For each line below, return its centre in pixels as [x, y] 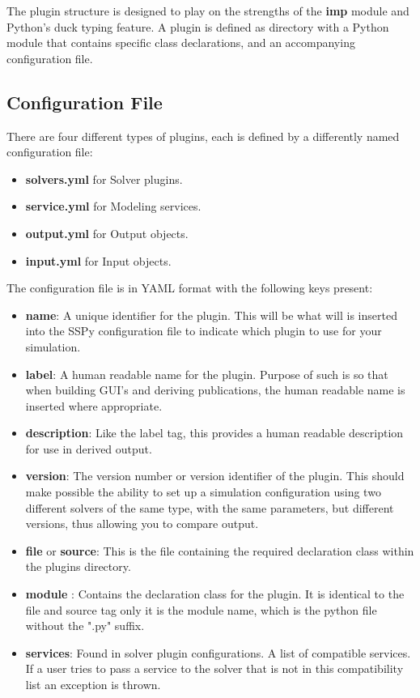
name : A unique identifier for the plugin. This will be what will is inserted [211, 315]
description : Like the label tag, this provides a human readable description [214, 433]
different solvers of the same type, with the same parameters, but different [210, 507]
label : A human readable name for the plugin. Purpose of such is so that [207, 374]
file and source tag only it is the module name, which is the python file [201, 609]
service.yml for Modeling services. [113, 206]
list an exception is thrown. [93, 685]
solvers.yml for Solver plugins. [104, 179]
